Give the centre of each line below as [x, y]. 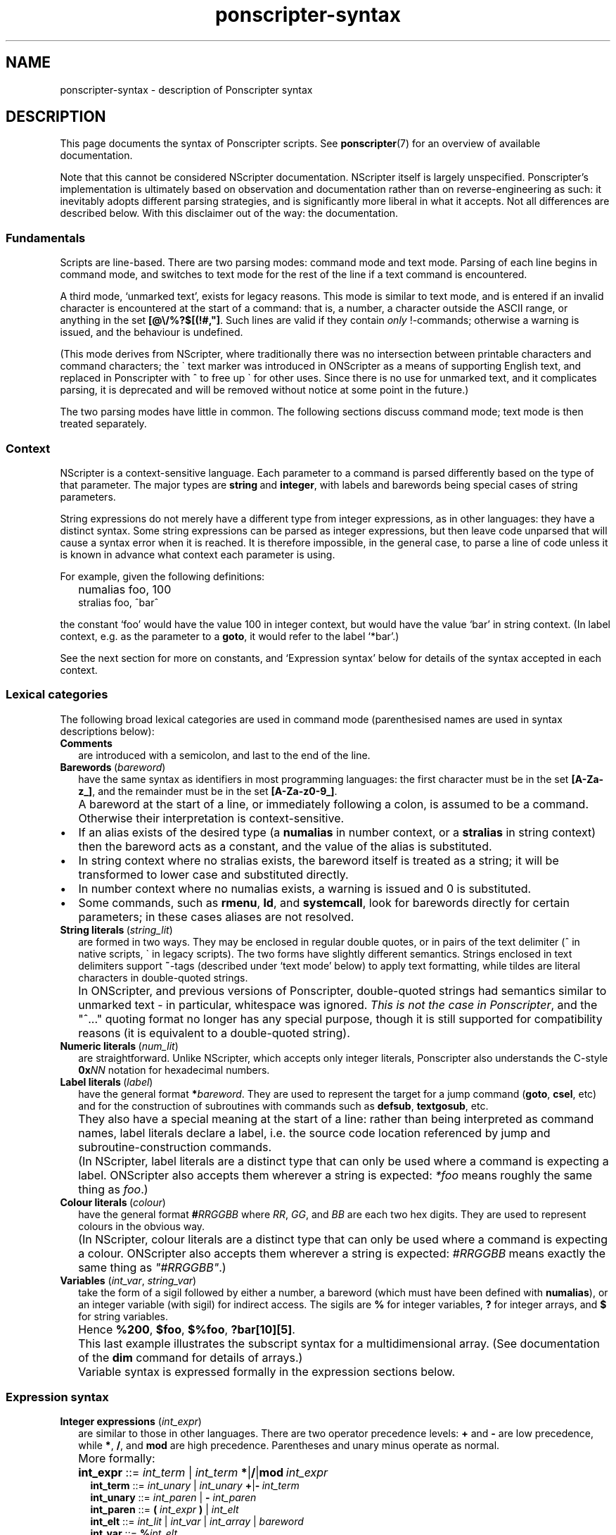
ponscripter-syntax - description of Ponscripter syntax [186, 89]
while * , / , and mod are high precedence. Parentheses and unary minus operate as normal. [289, 1446]
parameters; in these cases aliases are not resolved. [216, 916]
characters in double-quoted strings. [163, 977]
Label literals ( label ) [107, 1082]
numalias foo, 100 [125, 589]
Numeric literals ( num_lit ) [119, 1046]
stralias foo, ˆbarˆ [118, 602]
